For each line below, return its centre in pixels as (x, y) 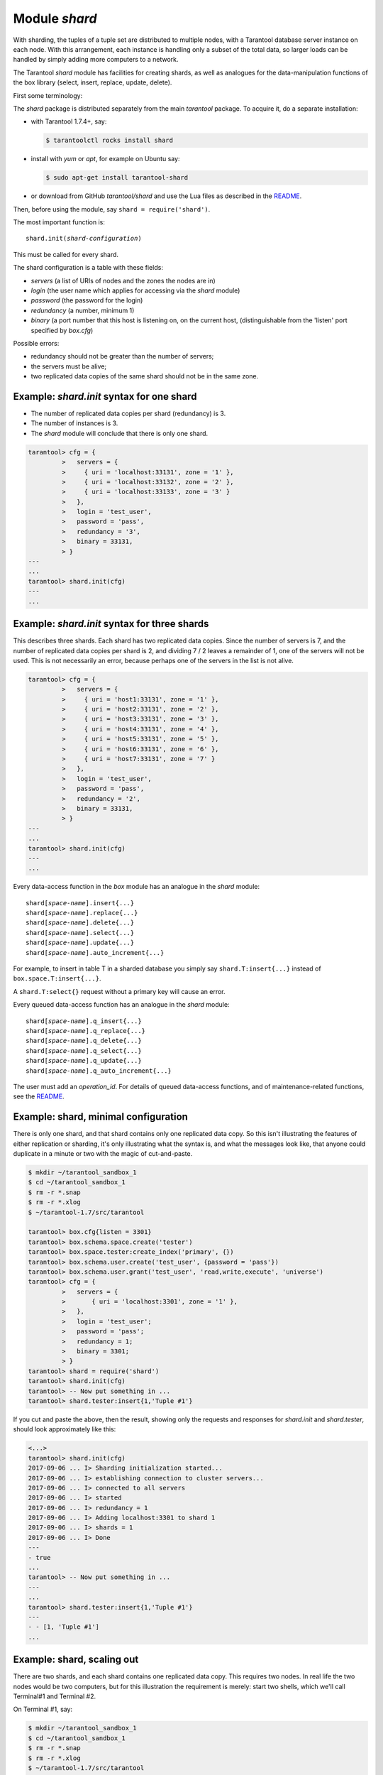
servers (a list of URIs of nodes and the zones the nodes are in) (123, 280)
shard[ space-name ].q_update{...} (84, 1061)
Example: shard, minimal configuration (100, 1117)
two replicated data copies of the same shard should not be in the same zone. (145, 376)
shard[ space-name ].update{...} (80, 943)
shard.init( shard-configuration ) (84, 239)
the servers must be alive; (69, 366)
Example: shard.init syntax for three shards (111, 624)
